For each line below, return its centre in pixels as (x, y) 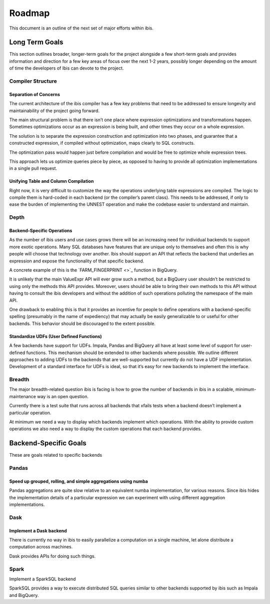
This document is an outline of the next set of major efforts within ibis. (81, 28)
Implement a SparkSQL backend (42, 579)
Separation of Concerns (34, 94)
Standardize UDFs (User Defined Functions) (55, 336)
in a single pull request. (33, 168)
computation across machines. (41, 547)
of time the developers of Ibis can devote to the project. (66, 68)
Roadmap (29, 13)
